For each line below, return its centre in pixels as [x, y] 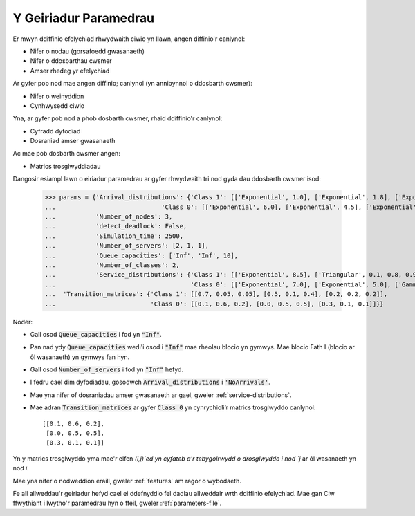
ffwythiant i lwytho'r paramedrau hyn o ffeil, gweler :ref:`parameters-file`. [117, 503]
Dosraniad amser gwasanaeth [73, 141]
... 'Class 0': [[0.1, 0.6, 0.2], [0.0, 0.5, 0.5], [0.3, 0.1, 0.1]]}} [214, 304]
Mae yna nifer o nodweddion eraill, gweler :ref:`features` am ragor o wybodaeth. [127, 481]
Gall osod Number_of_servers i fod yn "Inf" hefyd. [107, 369]
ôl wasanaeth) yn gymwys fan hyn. [80, 357]
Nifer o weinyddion [57, 96]
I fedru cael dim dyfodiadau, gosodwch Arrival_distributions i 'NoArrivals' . [150, 382]
